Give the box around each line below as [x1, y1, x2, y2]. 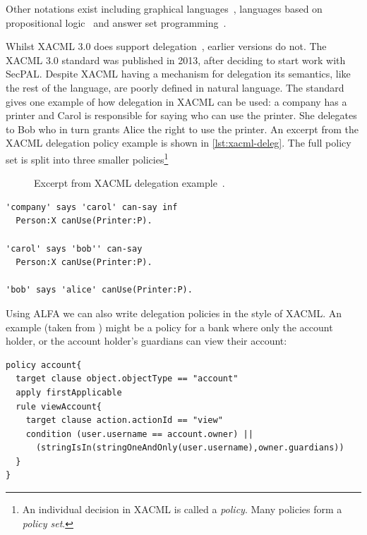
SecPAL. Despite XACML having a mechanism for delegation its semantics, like [6, 66, 351, 81]
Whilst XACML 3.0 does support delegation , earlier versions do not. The [6, 39, 327, 54]
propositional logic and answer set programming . [6, 15, 227, 30]
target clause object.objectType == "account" [16, 374, 239, 384]
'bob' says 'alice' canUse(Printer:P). [6, 285, 193, 295]
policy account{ [6, 359, 82, 370]
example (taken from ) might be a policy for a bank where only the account [6, 319, 333, 334]
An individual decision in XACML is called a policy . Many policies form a [22, 502, 342, 517]
